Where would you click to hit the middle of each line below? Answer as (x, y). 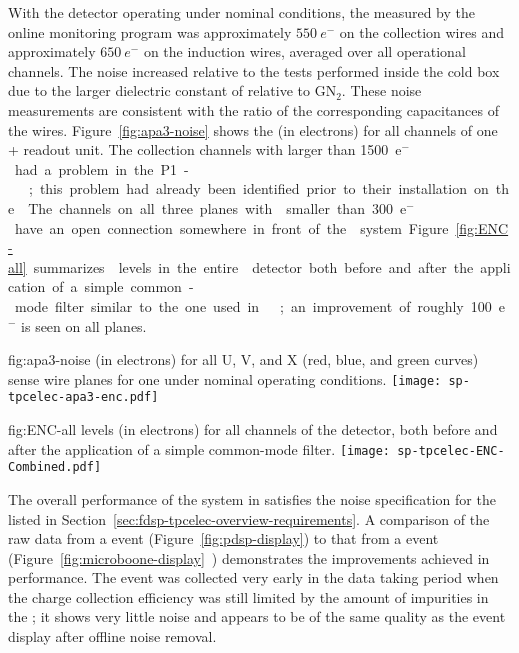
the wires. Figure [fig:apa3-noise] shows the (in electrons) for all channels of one (253, 129)
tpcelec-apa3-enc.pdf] (83, 397)
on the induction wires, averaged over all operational (304, 51)
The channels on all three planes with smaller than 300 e (217, 207)
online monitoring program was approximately (150, 31)
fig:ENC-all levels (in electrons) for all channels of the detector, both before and (253, 429)
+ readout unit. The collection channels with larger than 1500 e (205, 149)
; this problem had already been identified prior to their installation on (258, 188)
